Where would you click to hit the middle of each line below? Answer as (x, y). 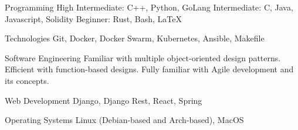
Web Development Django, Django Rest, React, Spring (104, 100)
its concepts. (27, 80)
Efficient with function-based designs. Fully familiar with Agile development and (149, 69)
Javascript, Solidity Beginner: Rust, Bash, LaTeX (93, 18)
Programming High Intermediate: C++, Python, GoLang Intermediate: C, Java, (149, 7)
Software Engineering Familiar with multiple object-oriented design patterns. (143, 57)
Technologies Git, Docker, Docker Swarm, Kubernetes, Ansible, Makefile (135, 38)
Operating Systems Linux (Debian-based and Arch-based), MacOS (124, 120)
